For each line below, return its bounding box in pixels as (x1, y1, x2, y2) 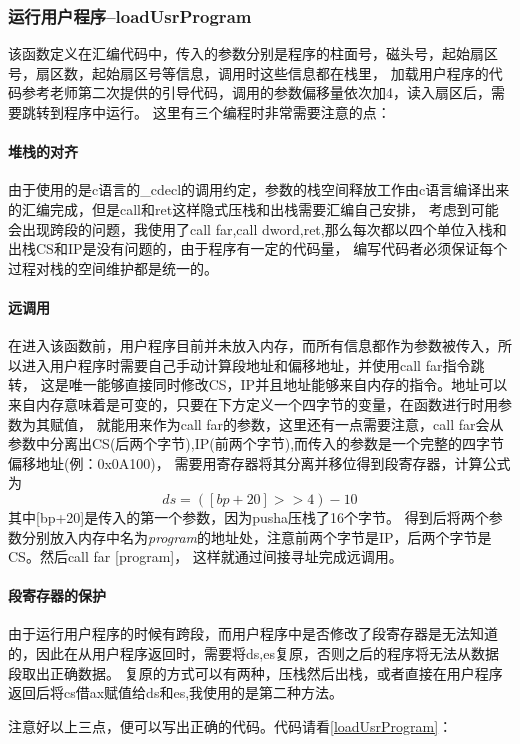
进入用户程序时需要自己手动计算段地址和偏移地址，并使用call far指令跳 (21, 354, 485, 375)
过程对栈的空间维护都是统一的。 (8, 257, 218, 278)
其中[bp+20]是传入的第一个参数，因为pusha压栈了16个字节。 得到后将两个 (8, 506, 489, 527)
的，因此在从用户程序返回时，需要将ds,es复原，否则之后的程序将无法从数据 (8, 643, 499, 664)
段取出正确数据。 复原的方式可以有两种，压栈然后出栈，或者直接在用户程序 (8, 662, 503, 683)
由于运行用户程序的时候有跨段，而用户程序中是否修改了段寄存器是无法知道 (8, 623, 498, 644)
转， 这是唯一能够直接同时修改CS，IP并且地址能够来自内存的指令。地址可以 (8, 374, 508, 395)
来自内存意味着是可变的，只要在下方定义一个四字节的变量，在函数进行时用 (8, 393, 498, 414)
